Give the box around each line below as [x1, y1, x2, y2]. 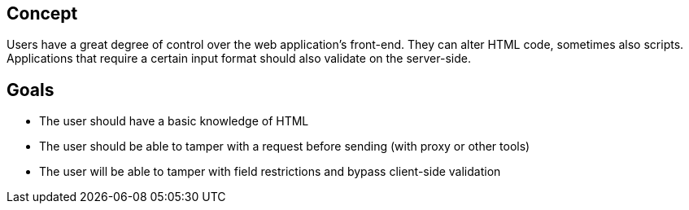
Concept [7, 3, 78, 24]
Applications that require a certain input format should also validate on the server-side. [7, 51, 471, 66]
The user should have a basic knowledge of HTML [39, 114, 309, 129]
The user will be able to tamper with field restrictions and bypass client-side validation [39, 164, 501, 179]
